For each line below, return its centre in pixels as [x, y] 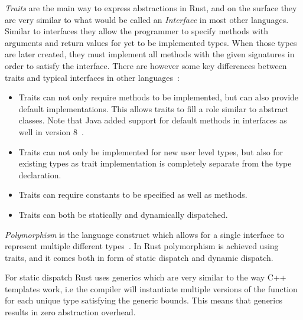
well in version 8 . [51, 131]
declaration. [40, 174]
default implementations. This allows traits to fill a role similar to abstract [154, 108]
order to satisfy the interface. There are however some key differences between [146, 65]
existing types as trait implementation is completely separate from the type [155, 163]
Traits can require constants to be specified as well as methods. [133, 195]
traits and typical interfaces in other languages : [92, 77]
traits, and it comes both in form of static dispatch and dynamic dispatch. [139, 257]
